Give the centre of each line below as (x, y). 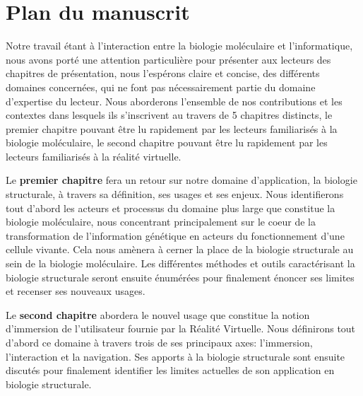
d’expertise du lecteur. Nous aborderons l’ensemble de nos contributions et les (174, 101)
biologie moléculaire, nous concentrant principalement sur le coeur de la (161, 222)
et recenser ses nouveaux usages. (76, 291)
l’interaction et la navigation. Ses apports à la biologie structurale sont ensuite (175, 356)
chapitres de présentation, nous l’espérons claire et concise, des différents (163, 73)
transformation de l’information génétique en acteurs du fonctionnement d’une (175, 235)
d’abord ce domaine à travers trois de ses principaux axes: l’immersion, (159, 342)
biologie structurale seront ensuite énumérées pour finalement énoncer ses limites (180, 277)
